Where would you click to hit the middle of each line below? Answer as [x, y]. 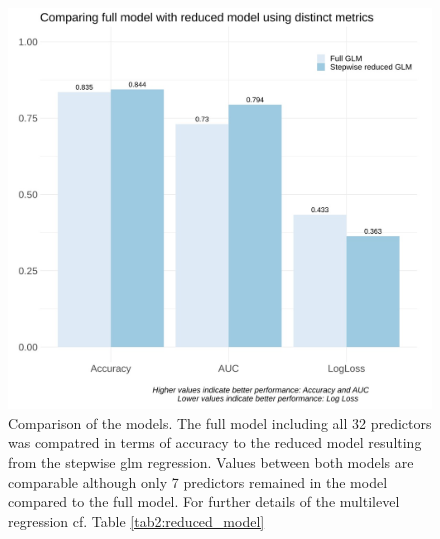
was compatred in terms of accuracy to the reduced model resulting [215, 442]
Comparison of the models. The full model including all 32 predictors [220, 422]
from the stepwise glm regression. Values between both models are [211, 462]
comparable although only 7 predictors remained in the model [198, 481]
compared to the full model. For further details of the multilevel [204, 501]
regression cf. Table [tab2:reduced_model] [136, 520]
